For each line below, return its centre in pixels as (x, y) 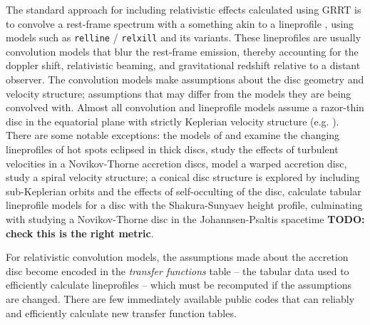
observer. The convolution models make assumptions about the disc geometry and (185, 79)
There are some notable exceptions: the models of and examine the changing (173, 135)
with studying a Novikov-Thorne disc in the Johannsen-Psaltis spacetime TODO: (185, 218)
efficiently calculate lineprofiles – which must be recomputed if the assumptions (179, 285)
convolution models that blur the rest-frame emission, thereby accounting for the (182, 51)
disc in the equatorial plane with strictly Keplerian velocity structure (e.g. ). (173, 121)
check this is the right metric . (80, 233)
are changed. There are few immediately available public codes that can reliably (180, 298)
